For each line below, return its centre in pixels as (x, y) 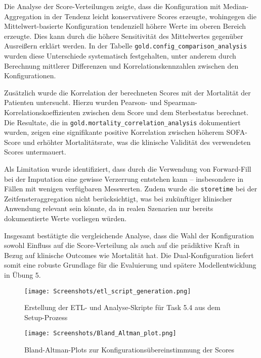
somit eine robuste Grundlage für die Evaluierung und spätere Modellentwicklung (130, 265)
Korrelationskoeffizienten (42, 112)
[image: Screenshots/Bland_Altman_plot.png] (100, 334)
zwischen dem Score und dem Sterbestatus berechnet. (166, 112)
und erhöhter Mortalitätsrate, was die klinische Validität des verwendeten (137, 142)
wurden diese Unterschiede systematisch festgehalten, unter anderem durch (120, 56)
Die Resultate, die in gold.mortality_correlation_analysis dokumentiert (122, 122)
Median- (236, 6)
